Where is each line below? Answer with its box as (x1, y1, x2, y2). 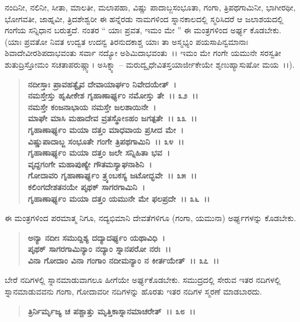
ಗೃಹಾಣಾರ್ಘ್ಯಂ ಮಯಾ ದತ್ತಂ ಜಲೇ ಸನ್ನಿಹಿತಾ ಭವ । (27, 146, 170, 159)
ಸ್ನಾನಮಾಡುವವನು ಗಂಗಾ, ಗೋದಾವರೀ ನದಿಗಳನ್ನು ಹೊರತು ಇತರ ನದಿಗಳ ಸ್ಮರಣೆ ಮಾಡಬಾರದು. (5, 285, 262, 297)
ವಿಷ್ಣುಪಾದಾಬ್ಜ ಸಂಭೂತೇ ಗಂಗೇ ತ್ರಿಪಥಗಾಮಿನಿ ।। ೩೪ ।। (27, 135, 184, 147)
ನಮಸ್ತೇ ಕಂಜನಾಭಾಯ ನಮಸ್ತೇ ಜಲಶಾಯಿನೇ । (27, 100, 156, 113)
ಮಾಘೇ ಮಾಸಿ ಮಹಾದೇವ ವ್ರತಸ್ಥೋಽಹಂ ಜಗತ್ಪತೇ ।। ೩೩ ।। (27, 112, 197, 124)
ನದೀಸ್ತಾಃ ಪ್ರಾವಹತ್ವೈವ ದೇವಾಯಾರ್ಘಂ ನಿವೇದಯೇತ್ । (27, 78, 177, 90)
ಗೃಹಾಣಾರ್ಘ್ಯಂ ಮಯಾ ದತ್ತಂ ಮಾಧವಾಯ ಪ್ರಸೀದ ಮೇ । (27, 123, 184, 135)
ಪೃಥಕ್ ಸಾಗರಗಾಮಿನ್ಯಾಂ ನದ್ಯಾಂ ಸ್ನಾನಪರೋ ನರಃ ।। (27, 243, 172, 255)
